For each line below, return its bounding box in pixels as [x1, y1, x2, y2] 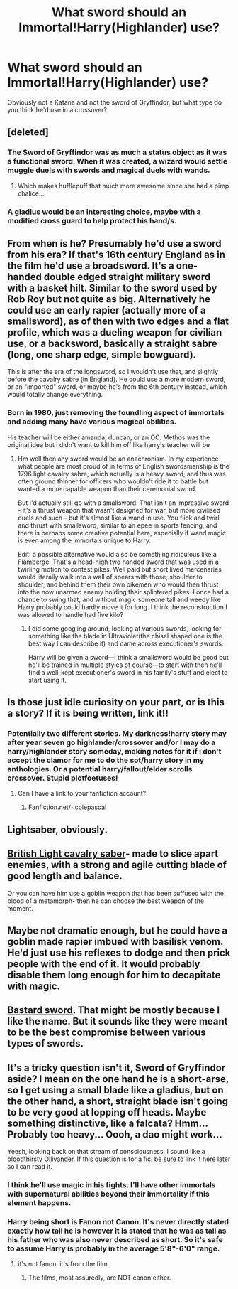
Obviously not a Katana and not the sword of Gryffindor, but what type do [7, 97, 222, 107]
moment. [7, 904, 33, 912]
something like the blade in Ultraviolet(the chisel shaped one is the [28, 631, 223, 640]
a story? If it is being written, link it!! [7, 707, 169, 720]
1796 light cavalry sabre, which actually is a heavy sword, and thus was [17, 469, 227, 478]
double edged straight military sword [43, 271, 211, 283]
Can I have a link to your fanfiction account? [17, 789, 147, 798]
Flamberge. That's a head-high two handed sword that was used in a [17, 557, 220, 566]
